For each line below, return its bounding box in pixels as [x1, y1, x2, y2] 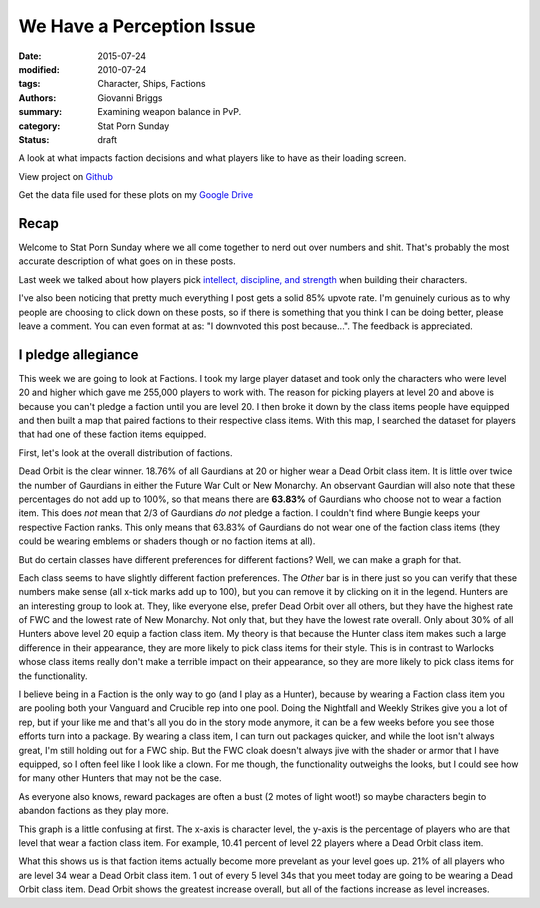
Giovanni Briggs [97, 91, 164, 104]
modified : [18, 63, 60, 75]
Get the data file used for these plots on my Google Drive [18, 189, 254, 201]
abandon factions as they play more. [18, 805, 169, 817]
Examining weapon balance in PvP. [97, 106, 242, 118]
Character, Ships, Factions [97, 78, 206, 90]
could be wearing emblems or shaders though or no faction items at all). [18, 535, 316, 547]
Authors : [18, 91, 57, 104]
